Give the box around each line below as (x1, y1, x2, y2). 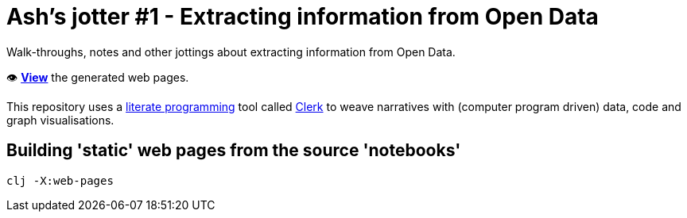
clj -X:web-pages (6, 174, 114, 187)
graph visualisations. (6, 113, 114, 127)
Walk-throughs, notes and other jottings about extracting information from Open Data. (6, 44, 456, 59)
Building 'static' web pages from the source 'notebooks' (6, 140, 461, 161)
